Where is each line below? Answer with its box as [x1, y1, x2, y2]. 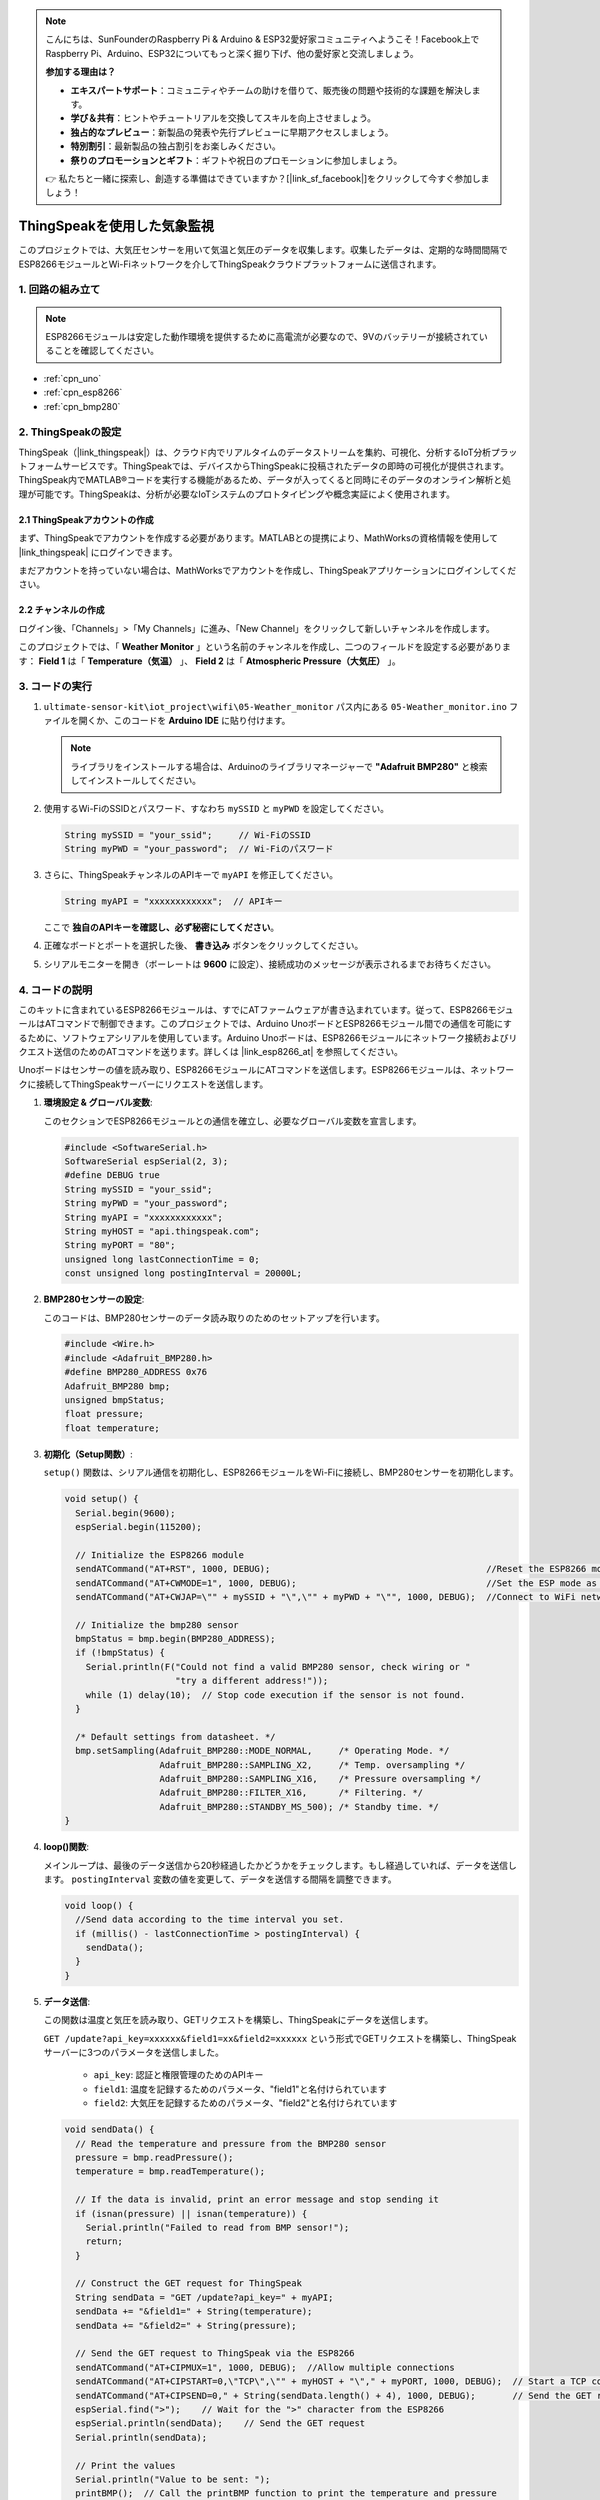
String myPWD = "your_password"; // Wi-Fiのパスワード [64, 843, 334, 855]
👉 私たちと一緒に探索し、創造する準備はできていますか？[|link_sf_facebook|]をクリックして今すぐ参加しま [45, 172, 490, 184]
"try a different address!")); [175, 1675, 329, 1687]
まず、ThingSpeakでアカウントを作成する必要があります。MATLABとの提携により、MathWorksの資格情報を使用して [18, 532, 499, 544]
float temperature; [64, 1422, 160, 1434]
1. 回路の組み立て [18, 283, 101, 297]
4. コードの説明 [18, 983, 93, 997]
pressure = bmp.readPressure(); [75, 2151, 234, 2163]
